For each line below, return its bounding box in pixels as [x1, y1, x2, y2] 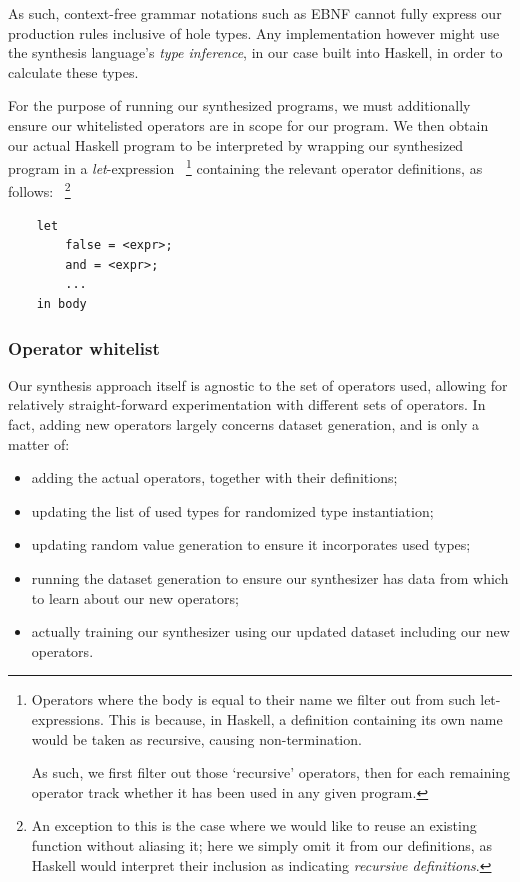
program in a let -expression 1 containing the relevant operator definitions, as [8, 155, 483, 178]
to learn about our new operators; [31, 587, 239, 608]
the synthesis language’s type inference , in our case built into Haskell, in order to [8, 42, 503, 63]
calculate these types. [8, 61, 139, 82]
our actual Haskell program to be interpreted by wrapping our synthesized [8, 134, 464, 155]
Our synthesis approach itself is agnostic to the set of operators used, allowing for [8, 374, 508, 395]
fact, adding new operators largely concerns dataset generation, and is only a [8, 414, 480, 435]
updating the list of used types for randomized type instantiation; [31, 500, 434, 521]
